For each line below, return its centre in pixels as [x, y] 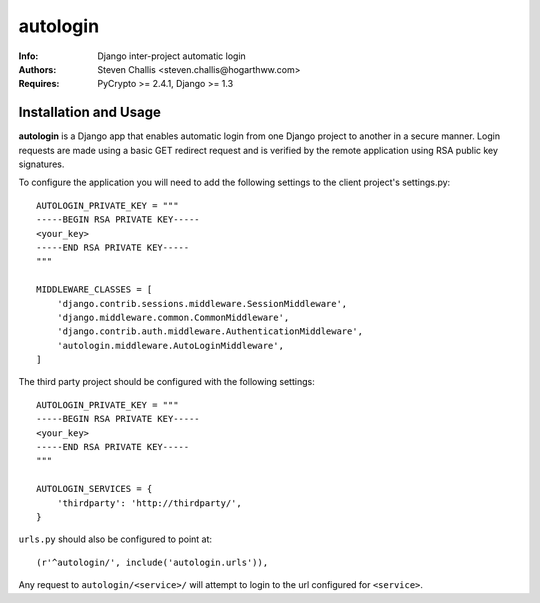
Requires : [39, 84]
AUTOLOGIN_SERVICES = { [94, 489]
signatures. [41, 164]
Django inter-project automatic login [172, 56]
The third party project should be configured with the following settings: [166, 382]
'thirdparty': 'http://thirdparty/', [149, 503]
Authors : [37, 69]
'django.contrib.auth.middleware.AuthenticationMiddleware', [210, 331]
